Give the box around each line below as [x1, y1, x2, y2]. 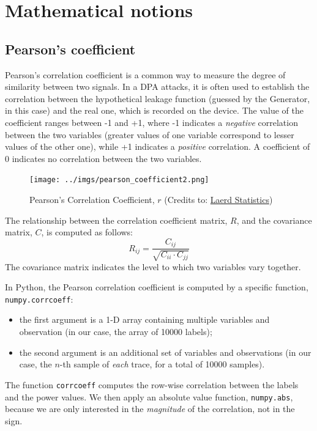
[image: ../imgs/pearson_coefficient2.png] [29, 175, 209, 185]
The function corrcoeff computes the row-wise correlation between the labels [5, 378, 299, 391]
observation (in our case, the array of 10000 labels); [19, 325, 212, 338]
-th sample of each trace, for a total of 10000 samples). [59, 358, 265, 370]
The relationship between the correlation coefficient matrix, [5, 213, 228, 226]
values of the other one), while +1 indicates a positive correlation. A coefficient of [5, 140, 310, 153]
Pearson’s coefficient [5, 39, 136, 58]
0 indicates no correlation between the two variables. [5, 152, 202, 164]
